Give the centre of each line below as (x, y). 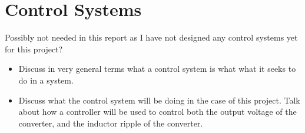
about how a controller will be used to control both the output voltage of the (158, 112)
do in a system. (46, 80)
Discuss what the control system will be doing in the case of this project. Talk (159, 100)
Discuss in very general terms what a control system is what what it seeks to (157, 69)
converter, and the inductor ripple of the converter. (111, 123)
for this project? (34, 49)
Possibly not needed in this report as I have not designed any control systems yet (151, 37)
